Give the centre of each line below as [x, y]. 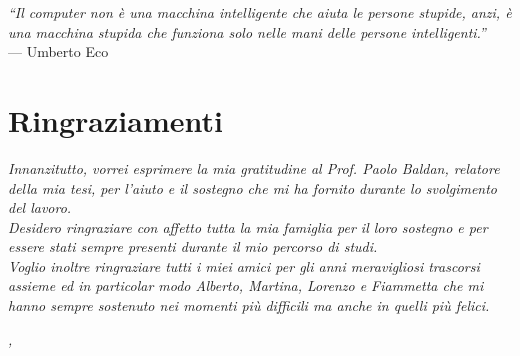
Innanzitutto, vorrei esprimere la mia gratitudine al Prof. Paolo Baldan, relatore [254, 167]
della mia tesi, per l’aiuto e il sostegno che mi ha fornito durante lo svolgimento [253, 187]
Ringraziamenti [115, 119]
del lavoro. [40, 207]
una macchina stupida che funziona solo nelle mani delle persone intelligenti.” [247, 31]
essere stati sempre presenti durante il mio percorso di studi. [193, 246]
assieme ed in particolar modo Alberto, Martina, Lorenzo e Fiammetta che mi [246, 285]
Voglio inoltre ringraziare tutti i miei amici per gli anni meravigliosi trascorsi [244, 265]
